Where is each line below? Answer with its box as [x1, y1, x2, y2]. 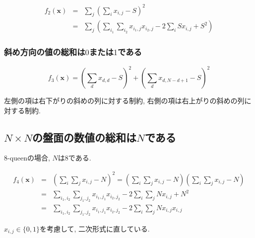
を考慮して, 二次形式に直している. [39, 223, 150, 234]
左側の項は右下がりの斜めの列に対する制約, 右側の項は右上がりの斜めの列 [4, 95, 245, 106]
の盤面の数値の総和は [32, 129, 137, 145]
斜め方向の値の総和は [4, 46, 85, 58]
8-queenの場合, [4, 153, 50, 163]
